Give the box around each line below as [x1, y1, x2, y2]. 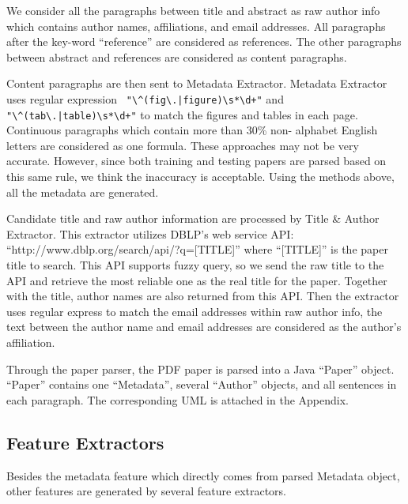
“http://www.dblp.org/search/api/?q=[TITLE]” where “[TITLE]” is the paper [6, 241, 388, 258]
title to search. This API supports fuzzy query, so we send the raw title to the [6, 257, 384, 273]
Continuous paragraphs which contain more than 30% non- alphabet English [6, 122, 378, 138]
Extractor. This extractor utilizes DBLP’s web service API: [6, 225, 294, 242]
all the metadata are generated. [6, 183, 159, 200]
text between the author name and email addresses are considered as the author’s [6, 318, 402, 335]
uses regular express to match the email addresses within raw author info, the [6, 303, 383, 319]
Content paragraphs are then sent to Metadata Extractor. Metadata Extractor [6, 75, 387, 92]
